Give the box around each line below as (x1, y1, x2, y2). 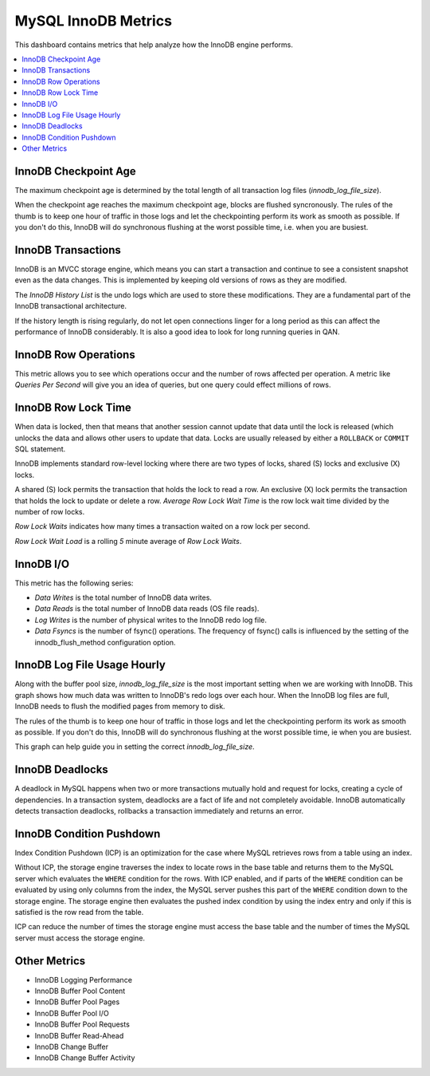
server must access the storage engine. (14, 933, 146, 943)
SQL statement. (14, 443, 66, 454)
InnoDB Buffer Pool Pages (34, 997, 120, 1007)
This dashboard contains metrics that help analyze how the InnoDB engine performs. (14, 40, 294, 49)
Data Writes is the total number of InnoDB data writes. (34, 593, 213, 602)
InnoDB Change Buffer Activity (34, 1053, 135, 1062)
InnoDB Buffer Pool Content (34, 986, 126, 996)
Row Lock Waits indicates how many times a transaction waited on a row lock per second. (14, 522, 311, 531)
